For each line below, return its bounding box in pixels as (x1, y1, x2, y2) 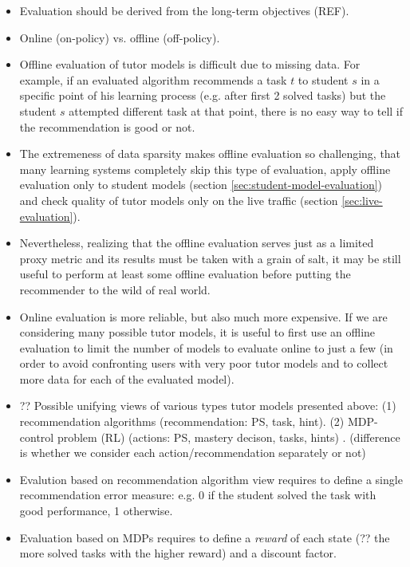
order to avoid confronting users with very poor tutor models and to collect (19, 355, 388, 372)
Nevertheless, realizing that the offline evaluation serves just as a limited (19, 234, 374, 251)
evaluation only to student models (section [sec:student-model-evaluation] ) (19, 176, 383, 193)
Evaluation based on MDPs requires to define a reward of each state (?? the (19, 529, 390, 545)
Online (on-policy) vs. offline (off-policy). (19, 29, 220, 45)
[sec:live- (341, 191, 383, 208)
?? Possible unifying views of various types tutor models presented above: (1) (19, 397, 396, 414)
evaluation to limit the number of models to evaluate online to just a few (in (19, 339, 393, 356)
